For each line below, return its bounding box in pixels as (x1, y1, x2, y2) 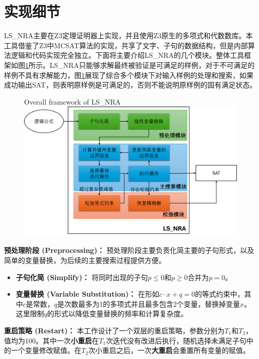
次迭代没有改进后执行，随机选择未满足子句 (105, 335, 246, 345)
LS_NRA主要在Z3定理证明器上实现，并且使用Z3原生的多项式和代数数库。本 (4, 30, 253, 41)
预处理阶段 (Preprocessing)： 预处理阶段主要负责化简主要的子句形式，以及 (4, 245, 254, 255)
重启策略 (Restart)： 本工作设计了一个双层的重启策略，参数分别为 (4, 325, 225, 335)
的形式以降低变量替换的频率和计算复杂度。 (47, 308, 188, 319)
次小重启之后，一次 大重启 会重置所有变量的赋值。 (88, 345, 250, 355)
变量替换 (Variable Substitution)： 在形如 (16, 289, 159, 299)
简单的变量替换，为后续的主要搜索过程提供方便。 (4, 255, 166, 265)
